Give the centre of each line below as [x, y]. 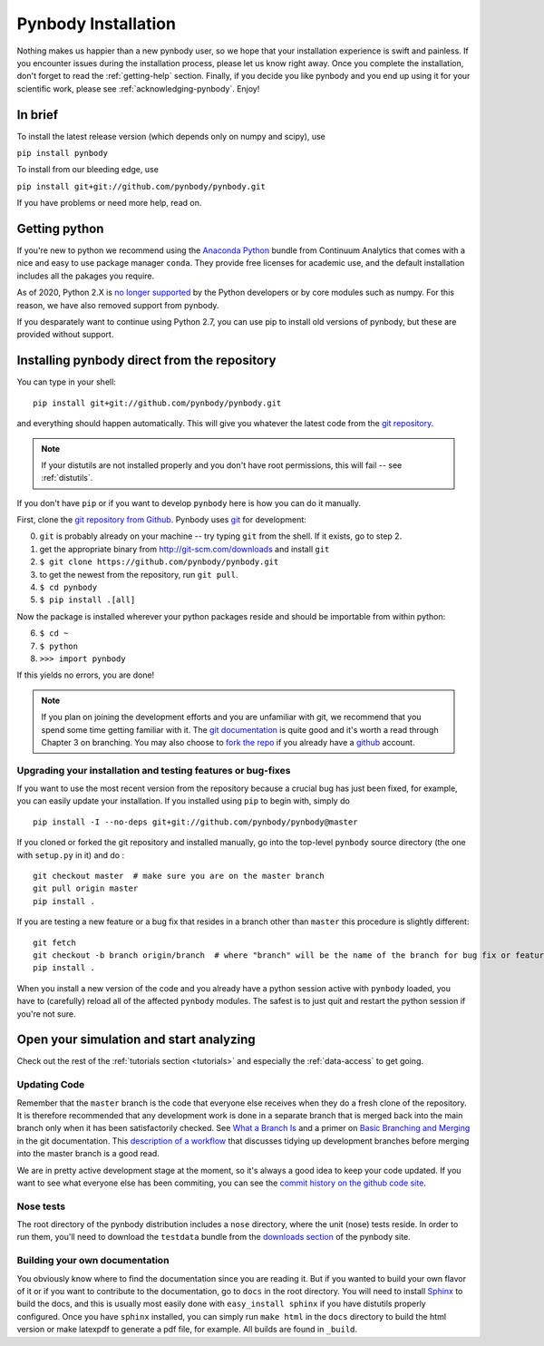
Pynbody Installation [97, 24]
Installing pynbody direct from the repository [146, 361]
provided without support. [65, 335]
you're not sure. [46, 1014]
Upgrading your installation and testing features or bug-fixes [154, 770]
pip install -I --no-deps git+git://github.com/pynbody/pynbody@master [195, 822]
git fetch [54, 942]
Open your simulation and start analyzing [136, 1040]
